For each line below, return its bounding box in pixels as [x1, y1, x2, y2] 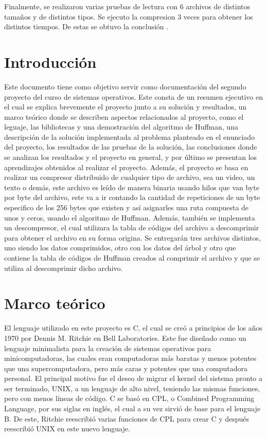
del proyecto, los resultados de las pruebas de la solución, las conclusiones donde [4, 141, 257, 152]
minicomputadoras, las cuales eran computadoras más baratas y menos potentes [4, 353, 257, 363]
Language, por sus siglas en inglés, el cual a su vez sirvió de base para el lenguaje [4, 403, 260, 414]
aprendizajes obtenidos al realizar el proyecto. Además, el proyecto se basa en [4, 161, 248, 172]
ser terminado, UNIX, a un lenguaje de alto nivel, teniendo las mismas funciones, [4, 383, 260, 393]
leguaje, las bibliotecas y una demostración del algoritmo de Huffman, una [4, 121, 238, 132]
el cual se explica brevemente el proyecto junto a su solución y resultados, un [4, 101, 247, 112]
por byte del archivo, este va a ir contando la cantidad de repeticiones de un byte [4, 192, 260, 203]
